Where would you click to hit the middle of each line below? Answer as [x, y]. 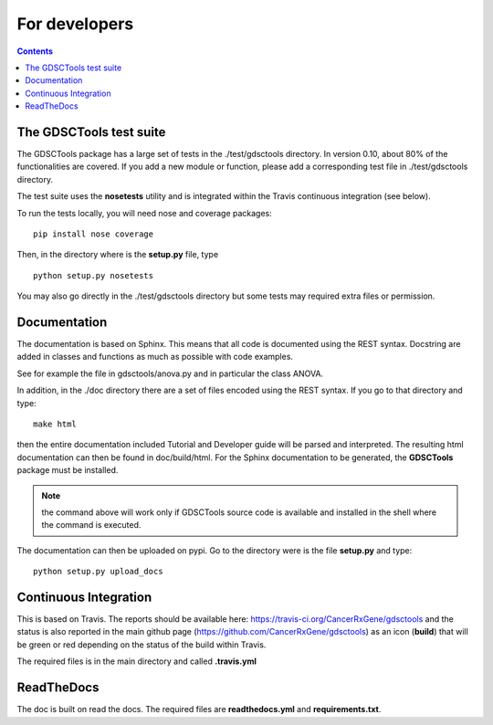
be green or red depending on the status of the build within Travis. [142, 645]
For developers [75, 24]
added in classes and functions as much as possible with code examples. [155, 357]
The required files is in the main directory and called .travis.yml [137, 661]
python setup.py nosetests [94, 275]
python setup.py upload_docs [98, 572]
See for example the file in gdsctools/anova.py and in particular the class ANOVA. [170, 373]
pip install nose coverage [94, 234]
